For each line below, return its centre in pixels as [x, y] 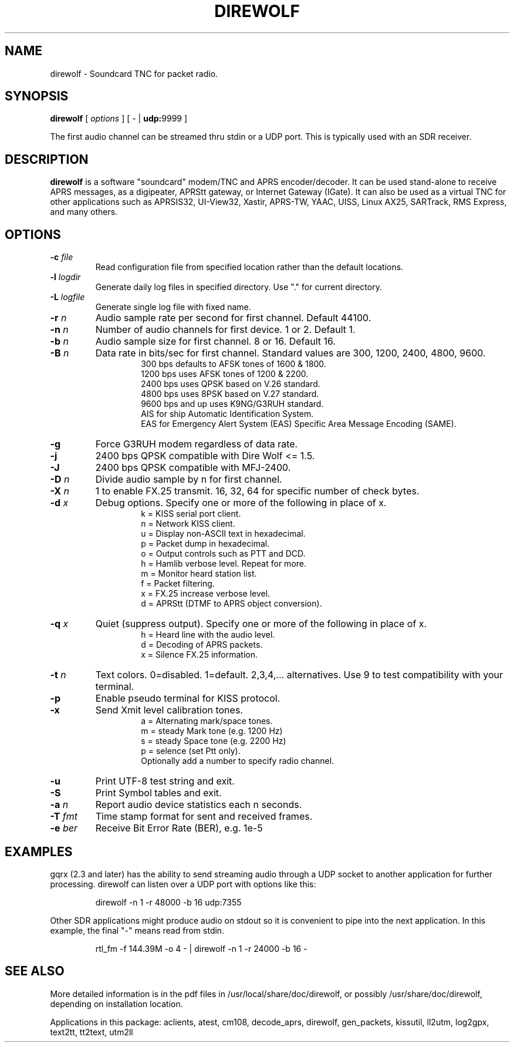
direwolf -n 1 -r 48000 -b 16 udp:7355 [168, 902]
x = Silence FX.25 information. [199, 655]
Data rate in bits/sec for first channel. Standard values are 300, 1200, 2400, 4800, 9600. [290, 353]
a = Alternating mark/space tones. [207, 721]
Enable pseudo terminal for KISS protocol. [188, 698]
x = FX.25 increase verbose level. [206, 594]
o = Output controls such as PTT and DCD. [223, 554]
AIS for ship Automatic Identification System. [227, 414]
